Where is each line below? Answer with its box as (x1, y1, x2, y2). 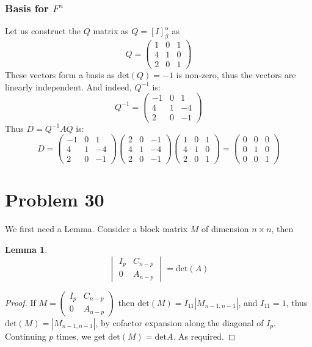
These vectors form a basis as (5, 68, 115, 81)
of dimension (201, 222, 249, 235)
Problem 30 (5, 187, 104, 212)
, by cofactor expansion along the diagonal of (95, 316, 264, 329)
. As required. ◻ (173, 329, 236, 342)
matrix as (93, 24, 129, 37)
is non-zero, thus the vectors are (176, 68, 296, 81)
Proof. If (5, 296, 36, 309)
